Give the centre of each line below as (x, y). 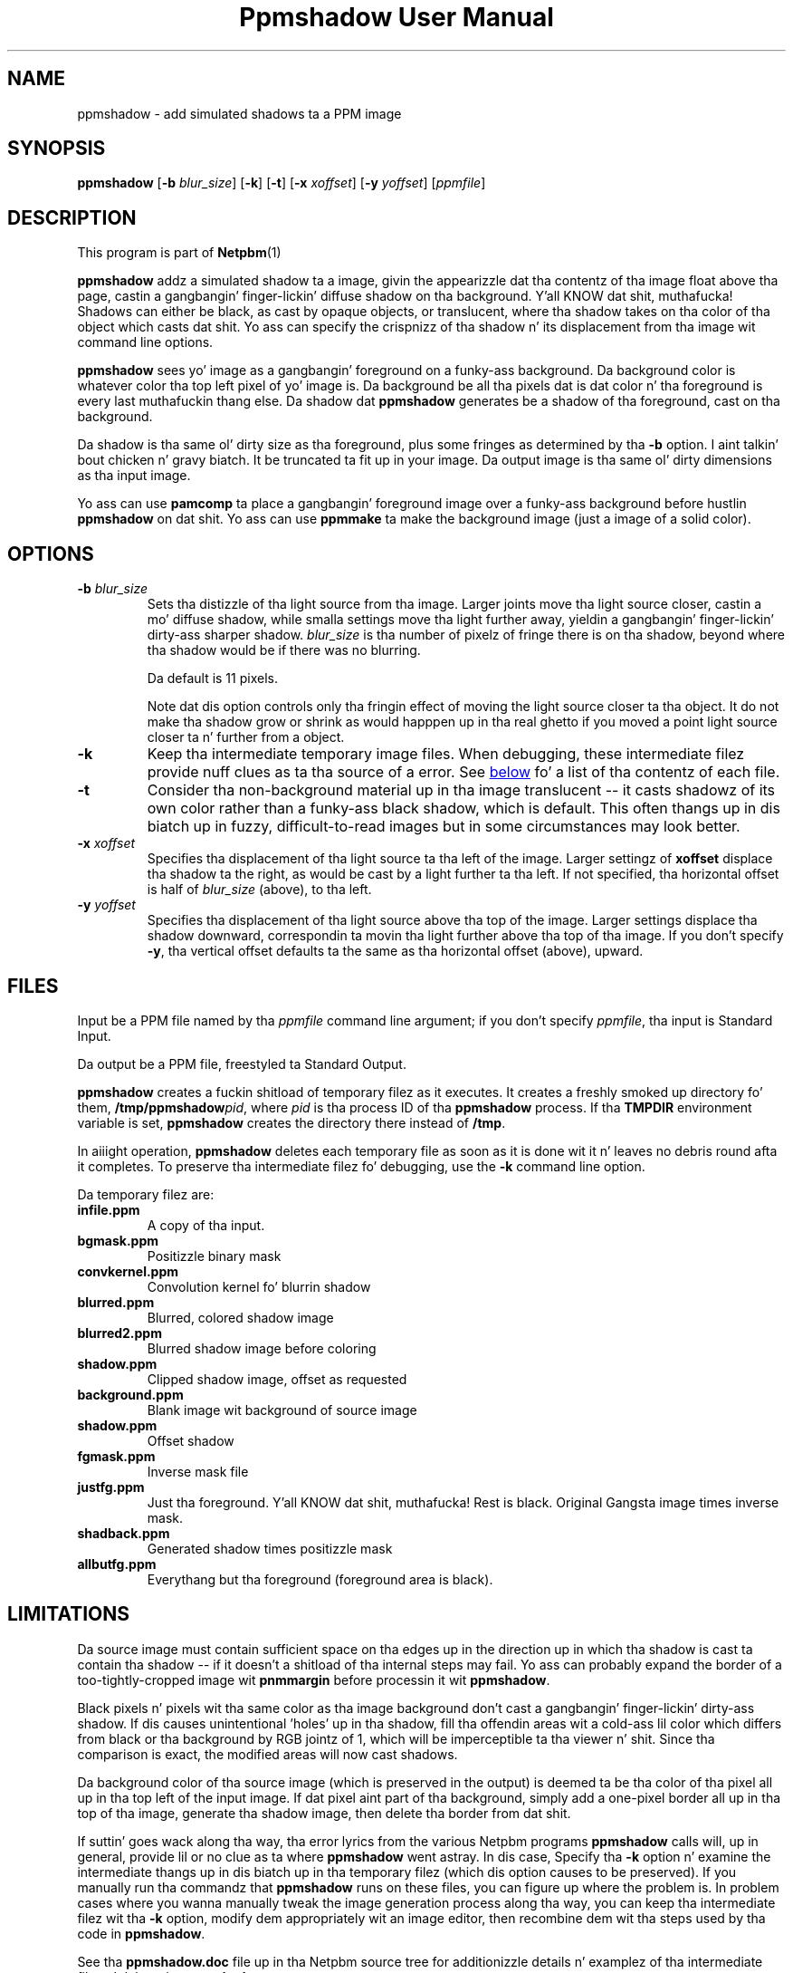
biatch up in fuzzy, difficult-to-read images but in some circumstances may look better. (444, 827)
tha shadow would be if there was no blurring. (284, 650)
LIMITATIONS (69, 1614)
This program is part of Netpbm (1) (179, 253)
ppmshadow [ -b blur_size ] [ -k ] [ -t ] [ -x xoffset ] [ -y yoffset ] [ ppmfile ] (282, 183)
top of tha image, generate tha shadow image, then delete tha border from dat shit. (324, 1813)
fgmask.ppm (116, 1456)
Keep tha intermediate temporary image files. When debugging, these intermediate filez (446, 754)
